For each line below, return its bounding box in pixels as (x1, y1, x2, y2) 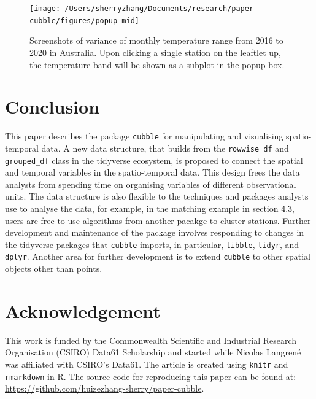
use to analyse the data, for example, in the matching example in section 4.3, (5, 201, 295, 214)
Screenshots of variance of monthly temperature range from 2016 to (29, 34, 283, 47)
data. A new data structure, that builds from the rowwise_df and (41, 141, 289, 154)
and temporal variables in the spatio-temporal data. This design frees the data (5, 166, 300, 179)
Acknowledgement (5, 298, 161, 323)
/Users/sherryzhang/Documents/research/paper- (64, 4, 258, 13)
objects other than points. (5, 262, 102, 275)
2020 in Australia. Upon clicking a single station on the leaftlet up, (29, 45, 281, 58)
